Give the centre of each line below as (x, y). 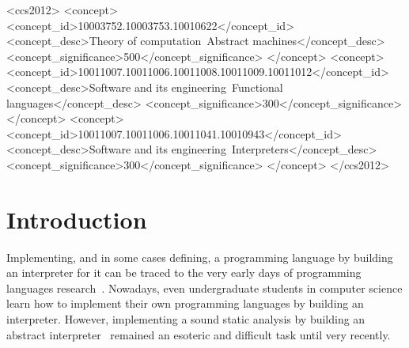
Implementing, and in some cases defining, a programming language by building (200, 257)
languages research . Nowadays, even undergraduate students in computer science (204, 287)
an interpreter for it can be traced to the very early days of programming (184, 272)
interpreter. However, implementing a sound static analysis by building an (186, 319)
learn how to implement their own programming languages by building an (185, 303)
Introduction (77, 219)
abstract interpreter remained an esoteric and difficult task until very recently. (199, 334)
